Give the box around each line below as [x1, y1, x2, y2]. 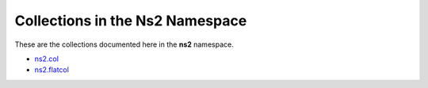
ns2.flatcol [34, 65, 69, 75]
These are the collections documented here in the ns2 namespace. [14, 40, 234, 49]
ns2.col [34, 54, 59, 63]
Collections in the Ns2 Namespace [14, 12, 247, 29]
